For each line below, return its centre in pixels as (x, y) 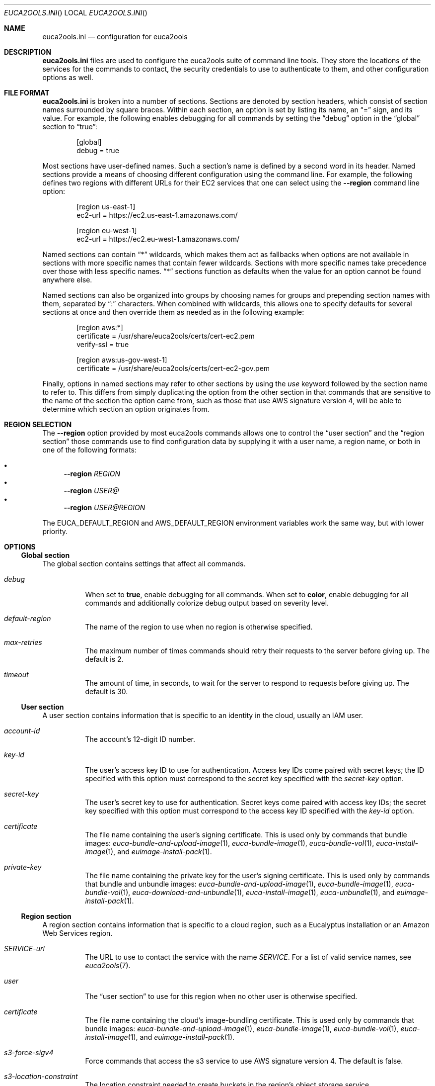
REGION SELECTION (38, 424)
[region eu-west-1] (107, 230)
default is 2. (104, 659)
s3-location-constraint (41, 1076)
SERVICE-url (24, 949)
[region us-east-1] (106, 207)
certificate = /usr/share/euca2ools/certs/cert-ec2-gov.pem (173, 368)
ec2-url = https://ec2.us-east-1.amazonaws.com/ (157, 215)
